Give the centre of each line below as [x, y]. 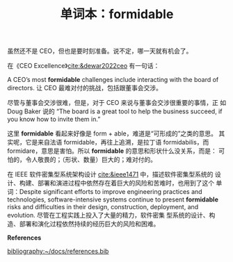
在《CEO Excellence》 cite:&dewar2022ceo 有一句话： [83, 66]
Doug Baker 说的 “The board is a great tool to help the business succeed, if [115, 111]
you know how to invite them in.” [54, 120]
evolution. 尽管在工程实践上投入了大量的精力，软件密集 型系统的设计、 [109, 215]
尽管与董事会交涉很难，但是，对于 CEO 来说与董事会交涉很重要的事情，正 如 [117, 103]
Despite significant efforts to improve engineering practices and [111, 192]
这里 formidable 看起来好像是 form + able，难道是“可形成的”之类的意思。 [112, 133]
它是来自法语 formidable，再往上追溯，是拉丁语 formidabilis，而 [117, 142]
